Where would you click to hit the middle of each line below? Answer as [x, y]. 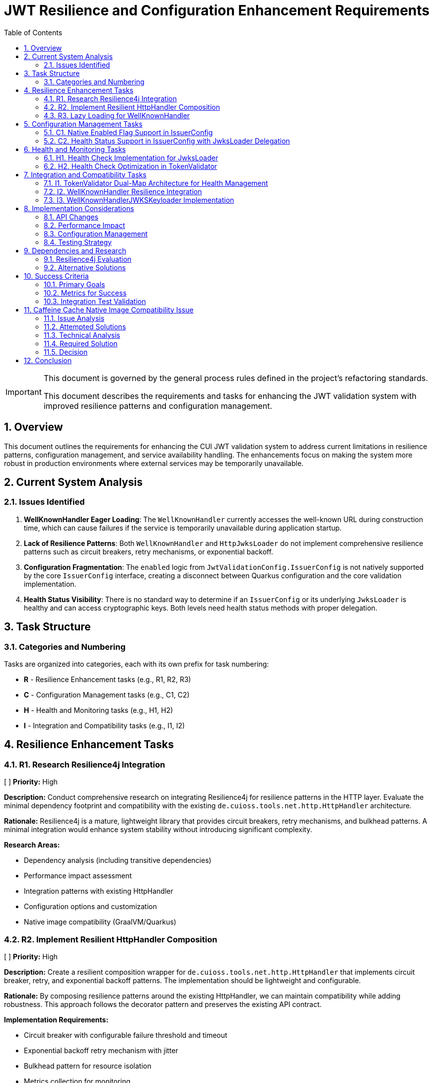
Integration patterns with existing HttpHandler [99, 891]
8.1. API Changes [71, 217]
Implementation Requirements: [56, 1020]
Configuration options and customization [90, 907]
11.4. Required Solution [81, 343]
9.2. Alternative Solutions [85, 267]
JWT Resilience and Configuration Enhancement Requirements [217, 10]
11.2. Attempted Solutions [85, 326]
